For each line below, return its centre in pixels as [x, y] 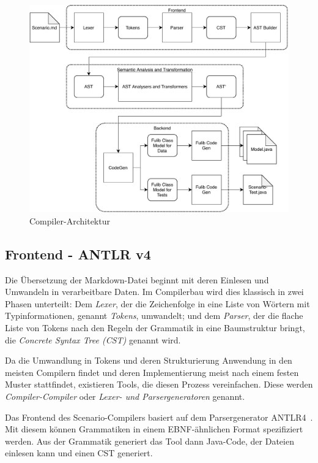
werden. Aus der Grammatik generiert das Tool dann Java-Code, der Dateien [150, 441]
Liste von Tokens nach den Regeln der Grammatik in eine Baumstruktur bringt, [155, 328]
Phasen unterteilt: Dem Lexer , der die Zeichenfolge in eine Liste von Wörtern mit [157, 303]
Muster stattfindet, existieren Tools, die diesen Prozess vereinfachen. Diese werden [159, 384]
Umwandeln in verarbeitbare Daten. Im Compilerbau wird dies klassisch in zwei [154, 292]
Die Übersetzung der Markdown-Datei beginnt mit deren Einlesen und [137, 279]
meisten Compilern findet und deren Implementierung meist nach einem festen [152, 372]
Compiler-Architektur [70, 220]
